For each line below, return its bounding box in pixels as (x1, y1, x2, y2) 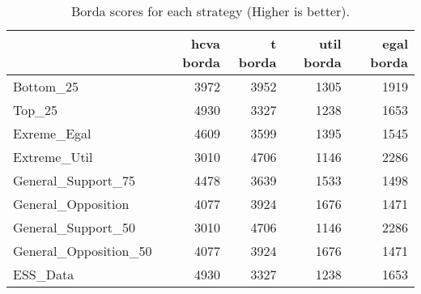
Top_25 (13, 100, 58, 119)
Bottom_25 (13, 77, 79, 96)
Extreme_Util (13, 147, 93, 166)
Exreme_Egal (13, 124, 91, 143)
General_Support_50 (13, 218, 135, 236)
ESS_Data (13, 265, 74, 283)
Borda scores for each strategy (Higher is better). (71, 2, 350, 20)
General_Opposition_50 (13, 241, 152, 260)
